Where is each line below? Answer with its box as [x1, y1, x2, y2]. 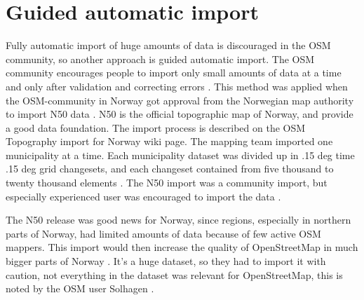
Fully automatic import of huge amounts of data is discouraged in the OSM [6, 38, 331, 53]
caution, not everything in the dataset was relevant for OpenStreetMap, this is [6, 267, 343, 282]
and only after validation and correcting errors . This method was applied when [6, 79, 348, 93]
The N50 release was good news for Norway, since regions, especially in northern [6, 212, 351, 227]
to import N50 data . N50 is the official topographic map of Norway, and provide [6, 107, 353, 121]
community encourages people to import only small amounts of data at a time [6, 65, 342, 80]
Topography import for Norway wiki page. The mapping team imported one [6, 134, 333, 149]
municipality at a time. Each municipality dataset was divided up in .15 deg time [6, 147, 355, 162]
